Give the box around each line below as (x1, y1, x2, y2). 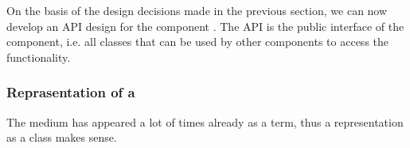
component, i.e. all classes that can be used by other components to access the (6, 33, 389, 50)
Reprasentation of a (6, 82, 135, 102)
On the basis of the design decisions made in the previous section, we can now (6, 2, 388, 18)
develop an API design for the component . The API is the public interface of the (6, 17, 404, 34)
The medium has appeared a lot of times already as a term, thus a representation (6, 113, 404, 130)
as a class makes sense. (6, 129, 117, 146)
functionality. (6, 48, 71, 65)
